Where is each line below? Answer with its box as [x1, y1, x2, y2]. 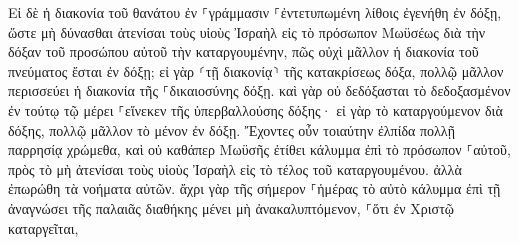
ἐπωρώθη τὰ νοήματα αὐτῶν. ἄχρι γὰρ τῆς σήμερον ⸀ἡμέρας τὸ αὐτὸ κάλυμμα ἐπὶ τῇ [8, 178, 501, 199]
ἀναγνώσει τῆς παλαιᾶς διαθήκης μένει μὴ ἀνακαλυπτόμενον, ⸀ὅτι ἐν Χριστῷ [8, 197, 454, 218]
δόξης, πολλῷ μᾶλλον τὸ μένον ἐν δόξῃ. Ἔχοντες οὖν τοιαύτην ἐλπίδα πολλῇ [8, 119, 455, 140]
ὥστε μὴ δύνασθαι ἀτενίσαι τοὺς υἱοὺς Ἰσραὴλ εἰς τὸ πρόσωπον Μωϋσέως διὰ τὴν [8, 21, 486, 42]
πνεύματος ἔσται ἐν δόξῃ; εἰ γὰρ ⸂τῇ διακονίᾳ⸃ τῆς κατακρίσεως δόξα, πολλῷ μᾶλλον [8, 60, 504, 81]
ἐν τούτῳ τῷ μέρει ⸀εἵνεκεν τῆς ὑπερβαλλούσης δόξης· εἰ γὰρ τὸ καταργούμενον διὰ [8, 99, 503, 120]
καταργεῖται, [8, 217, 79, 238]
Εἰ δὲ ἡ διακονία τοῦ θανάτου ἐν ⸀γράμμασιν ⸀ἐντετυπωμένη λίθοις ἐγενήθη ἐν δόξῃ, [8, 2, 502, 22]
